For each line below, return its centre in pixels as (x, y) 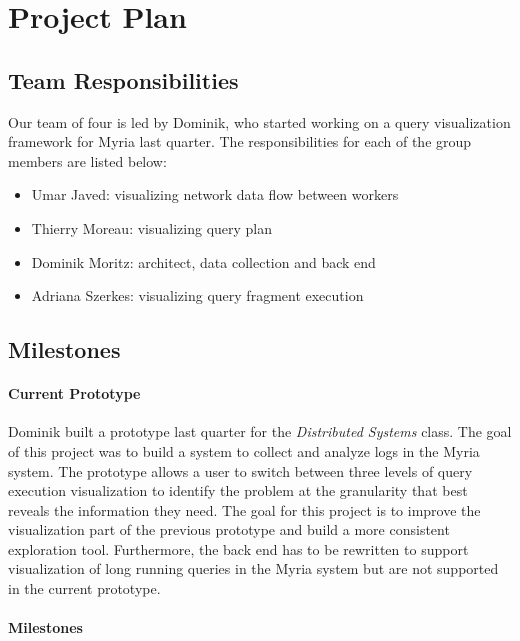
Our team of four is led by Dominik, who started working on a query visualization (259, 121)
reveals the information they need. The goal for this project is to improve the (244, 509)
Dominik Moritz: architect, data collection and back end (203, 261)
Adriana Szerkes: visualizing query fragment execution (197, 295)
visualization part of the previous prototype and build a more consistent (229, 529)
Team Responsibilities (123, 79)
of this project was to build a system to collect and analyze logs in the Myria (244, 450)
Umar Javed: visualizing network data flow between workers (215, 194)
